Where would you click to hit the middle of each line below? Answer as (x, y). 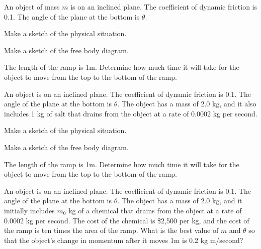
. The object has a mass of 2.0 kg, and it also (187, 104)
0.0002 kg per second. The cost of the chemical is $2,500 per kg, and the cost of (127, 220)
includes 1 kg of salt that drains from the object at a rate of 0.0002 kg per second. (131, 113)
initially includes (29, 210)
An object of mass (32, 7)
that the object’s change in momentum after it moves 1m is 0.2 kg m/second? (124, 240)
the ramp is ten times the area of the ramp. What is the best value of (111, 230)
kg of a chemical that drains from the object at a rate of (155, 210)
